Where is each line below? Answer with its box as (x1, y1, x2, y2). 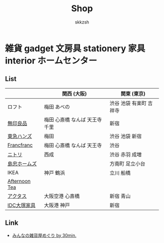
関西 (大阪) (61, 90, 87, 97)
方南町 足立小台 (109, 160, 145, 167)
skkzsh (75, 19, 89, 25)
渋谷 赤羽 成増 (109, 151, 142, 158)
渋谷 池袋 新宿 (109, 133, 142, 139)
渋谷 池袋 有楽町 (109, 100, 147, 107)
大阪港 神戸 (43, 201, 70, 208)
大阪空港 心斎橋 (43, 193, 80, 199)
